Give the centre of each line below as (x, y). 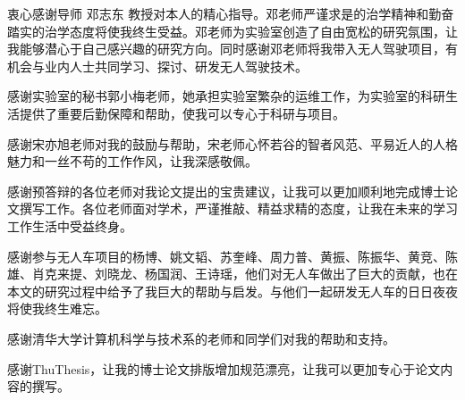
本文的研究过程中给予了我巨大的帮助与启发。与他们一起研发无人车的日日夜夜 (232, 291)
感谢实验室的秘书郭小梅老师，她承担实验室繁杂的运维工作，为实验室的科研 (226, 96)
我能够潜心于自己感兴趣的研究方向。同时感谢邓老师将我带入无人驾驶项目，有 (232, 49)
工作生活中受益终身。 (70, 225)
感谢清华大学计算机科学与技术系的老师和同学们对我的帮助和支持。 (201, 338)
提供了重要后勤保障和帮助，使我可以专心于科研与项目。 (182, 113)
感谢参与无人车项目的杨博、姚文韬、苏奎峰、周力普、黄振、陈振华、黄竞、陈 (232, 256)
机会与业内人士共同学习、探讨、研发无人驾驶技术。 (157, 66)
